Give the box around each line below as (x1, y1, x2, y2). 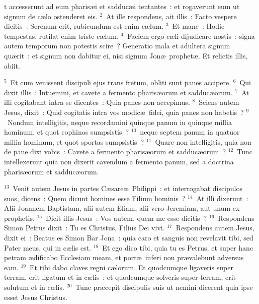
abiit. (4, 60, 20, 71)
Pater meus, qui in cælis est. (4, 242, 92, 253)
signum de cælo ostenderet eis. (4, 11, 98, 21)
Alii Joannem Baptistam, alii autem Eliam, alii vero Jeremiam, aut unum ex (4, 203, 240, 213)
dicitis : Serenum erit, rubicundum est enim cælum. (4, 21, 164, 31)
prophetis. (4, 212, 35, 223)
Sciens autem (199, 97, 239, 107)
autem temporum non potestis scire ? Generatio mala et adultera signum (4, 40, 230, 51)
